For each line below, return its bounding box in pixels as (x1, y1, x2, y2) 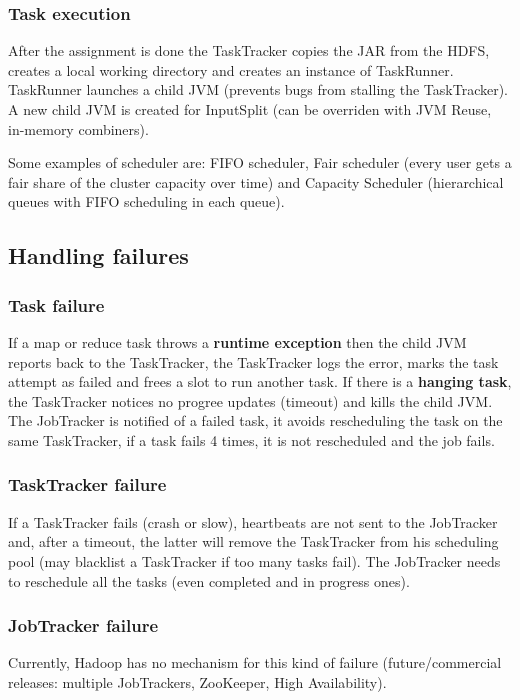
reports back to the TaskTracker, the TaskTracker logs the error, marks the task (8, 351, 499, 372)
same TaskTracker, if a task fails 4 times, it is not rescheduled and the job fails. (8, 429, 495, 450)
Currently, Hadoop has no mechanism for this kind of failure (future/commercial (8, 652, 502, 673)
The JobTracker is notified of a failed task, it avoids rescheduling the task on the (8, 410, 503, 431)
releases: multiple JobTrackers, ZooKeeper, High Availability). (8, 671, 387, 692)
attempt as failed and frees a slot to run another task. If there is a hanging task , (8, 371, 512, 392)
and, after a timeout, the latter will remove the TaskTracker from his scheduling (8, 531, 499, 552)
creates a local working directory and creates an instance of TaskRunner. (8, 59, 454, 80)
